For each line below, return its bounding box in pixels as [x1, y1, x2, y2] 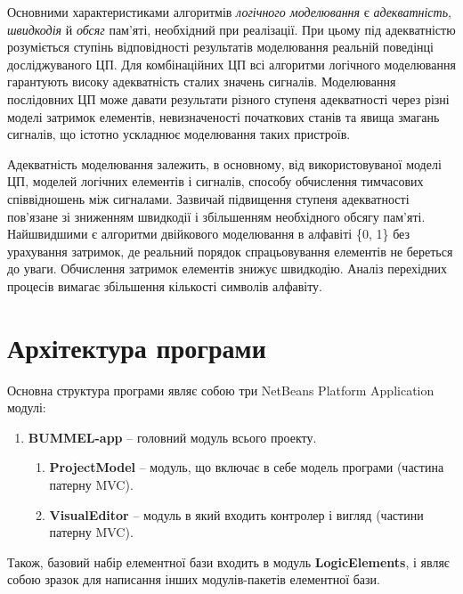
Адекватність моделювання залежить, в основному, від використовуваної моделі [7, 154, 442, 173]
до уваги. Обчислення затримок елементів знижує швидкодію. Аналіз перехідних [7, 259, 448, 278]
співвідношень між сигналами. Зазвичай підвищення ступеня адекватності [7, 189, 410, 207]
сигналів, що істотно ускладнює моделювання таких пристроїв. [7, 125, 351, 143]
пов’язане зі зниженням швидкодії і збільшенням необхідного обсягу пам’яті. [7, 207, 426, 225]
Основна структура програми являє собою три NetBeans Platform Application [7, 380, 435, 399]
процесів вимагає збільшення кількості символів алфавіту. [7, 276, 322, 295]
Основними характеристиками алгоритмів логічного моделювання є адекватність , [7, 3, 451, 20]
